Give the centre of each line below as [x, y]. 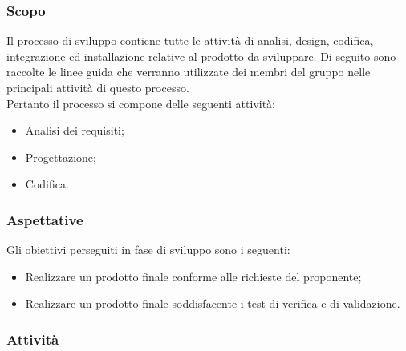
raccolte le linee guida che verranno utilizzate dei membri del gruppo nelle [189, 72]
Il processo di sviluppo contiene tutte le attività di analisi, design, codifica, [190, 40]
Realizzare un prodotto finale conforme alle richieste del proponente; [193, 276]
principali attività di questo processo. [98, 87]
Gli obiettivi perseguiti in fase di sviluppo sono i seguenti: [148, 250]
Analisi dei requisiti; [75, 130]
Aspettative [45, 219]
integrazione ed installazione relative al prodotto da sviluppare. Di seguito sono [201, 56]
